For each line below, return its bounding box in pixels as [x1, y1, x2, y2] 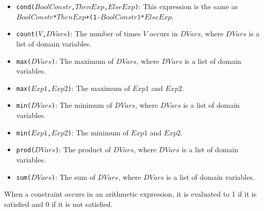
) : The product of [55, 144, 111, 155]
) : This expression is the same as [135, 1, 238, 11]
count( [16, 31, 38, 38]
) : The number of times [67, 28, 141, 39]
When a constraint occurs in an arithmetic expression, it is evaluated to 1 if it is [4, 189, 257, 199]
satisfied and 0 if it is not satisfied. [4, 198, 113, 209]
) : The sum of [51, 171, 95, 182]
